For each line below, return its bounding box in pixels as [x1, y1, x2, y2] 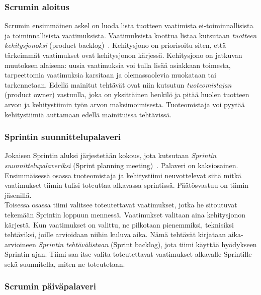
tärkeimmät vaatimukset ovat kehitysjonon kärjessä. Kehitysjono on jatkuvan [5, 50, 242, 60]
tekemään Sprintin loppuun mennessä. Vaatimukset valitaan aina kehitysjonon [5, 209, 246, 219]
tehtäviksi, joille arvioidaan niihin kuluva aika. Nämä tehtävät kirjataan [5, 229, 226, 240]
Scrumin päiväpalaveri [5, 280, 96, 292]
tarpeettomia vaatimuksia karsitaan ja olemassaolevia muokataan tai [5, 69, 216, 80]
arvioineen [5, 239, 36, 249]
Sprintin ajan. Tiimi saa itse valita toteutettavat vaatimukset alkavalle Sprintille [5, 249, 252, 259]
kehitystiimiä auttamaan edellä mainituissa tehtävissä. [5, 109, 172, 119]
